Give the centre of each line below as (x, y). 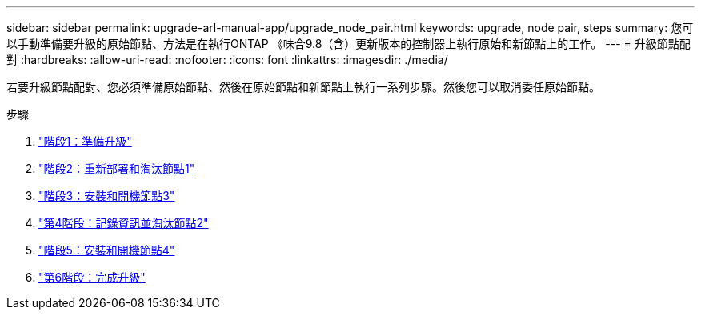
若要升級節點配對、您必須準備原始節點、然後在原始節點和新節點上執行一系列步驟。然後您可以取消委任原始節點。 (303, 87)
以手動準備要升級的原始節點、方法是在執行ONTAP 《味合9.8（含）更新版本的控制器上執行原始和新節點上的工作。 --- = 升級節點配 (348, 44)
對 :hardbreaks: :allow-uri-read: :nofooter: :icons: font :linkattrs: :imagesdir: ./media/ (227, 60)
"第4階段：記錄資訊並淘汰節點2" (124, 223)
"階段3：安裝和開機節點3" (107, 196)
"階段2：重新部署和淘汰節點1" (117, 168)
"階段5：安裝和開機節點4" (107, 250)
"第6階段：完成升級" (92, 277)
